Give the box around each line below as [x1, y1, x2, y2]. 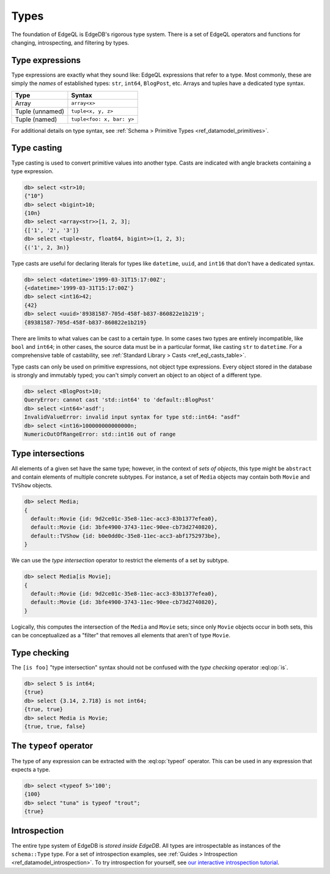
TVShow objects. [11, 482, 53, 489]
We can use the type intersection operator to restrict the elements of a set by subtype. [11, 557, 229, 564]
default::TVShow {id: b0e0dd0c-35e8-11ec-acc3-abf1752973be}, [31, 532, 221, 539]
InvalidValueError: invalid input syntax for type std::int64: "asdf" [24, 414, 241, 420]
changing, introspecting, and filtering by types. [11, 39, 130, 46]
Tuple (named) [15, 115, 57, 124]
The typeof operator [11, 741, 94, 751]
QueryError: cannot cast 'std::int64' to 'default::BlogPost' [24, 397, 215, 403]
